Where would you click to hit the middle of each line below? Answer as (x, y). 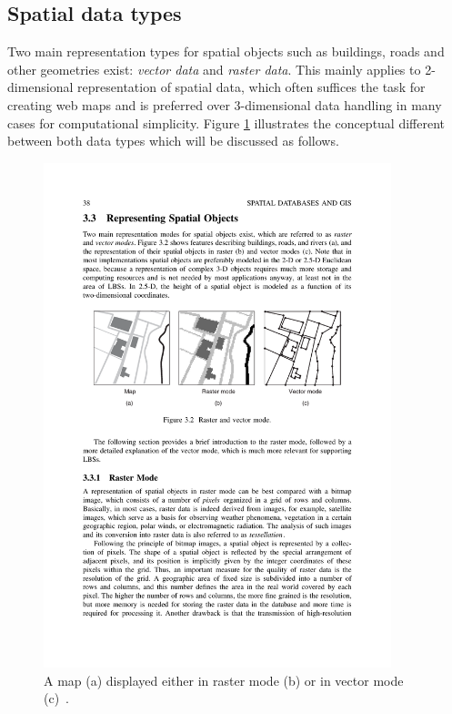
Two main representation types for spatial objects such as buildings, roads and (226, 51)
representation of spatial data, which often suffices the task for (251, 87)
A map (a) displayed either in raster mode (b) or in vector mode (224, 680)
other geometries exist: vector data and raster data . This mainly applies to (214, 69)
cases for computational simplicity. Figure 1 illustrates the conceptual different (226, 122)
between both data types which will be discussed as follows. (173, 141)
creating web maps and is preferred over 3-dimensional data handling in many (225, 104)
